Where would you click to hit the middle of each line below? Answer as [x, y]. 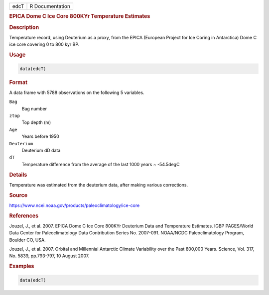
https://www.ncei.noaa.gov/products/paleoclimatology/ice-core [74, 205]
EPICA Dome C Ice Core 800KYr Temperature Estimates [80, 16]
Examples [22, 266]
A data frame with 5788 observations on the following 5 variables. [77, 93]
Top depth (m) [36, 122]
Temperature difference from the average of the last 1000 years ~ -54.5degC [101, 164]
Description [24, 27]
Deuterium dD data [41, 150]
